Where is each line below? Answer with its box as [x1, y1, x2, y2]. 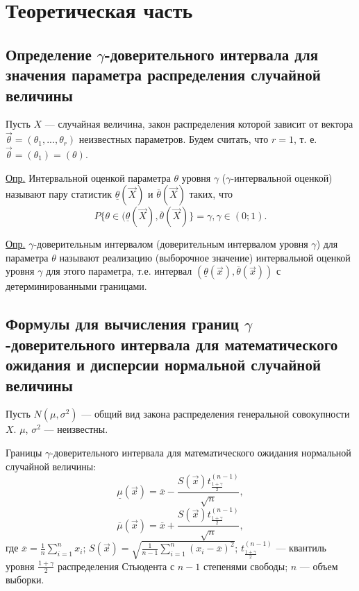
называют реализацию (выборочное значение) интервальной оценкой [59, 250, 351, 264]
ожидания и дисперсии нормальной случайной [6, 354, 322, 375]
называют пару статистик [6, 187, 112, 201]
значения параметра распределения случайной [6, 64, 321, 85]
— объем [299, 558, 338, 573]
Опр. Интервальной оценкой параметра [6, 170, 171, 185]
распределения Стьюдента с [57, 558, 175, 573]
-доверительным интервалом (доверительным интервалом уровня [33, 237, 308, 251]
